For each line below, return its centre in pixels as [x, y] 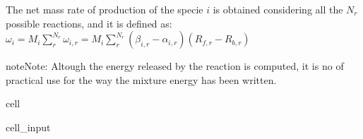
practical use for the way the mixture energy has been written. [141, 79]
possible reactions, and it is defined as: [89, 23]
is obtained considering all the [278, 9]
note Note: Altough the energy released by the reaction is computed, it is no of [175, 66]
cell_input [28, 127]
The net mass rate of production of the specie [105, 9]
